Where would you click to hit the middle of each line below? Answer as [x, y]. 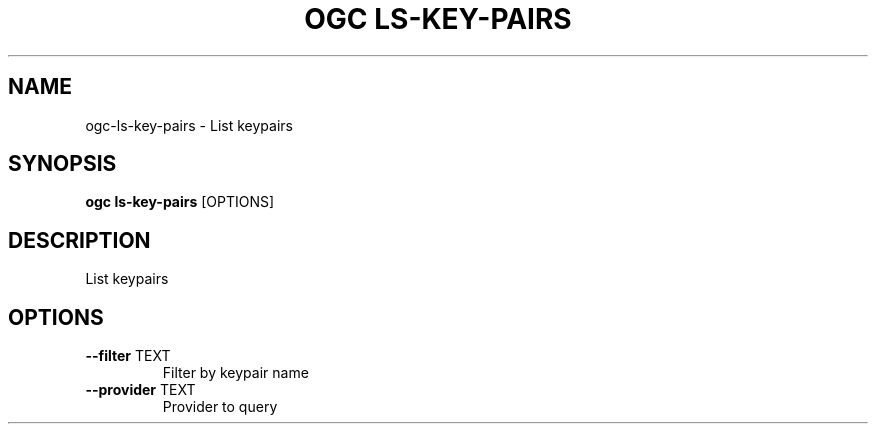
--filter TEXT [128, 356]
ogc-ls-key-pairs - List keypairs [189, 125]
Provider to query [220, 407]
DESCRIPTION [79, 240]
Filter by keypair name [235, 373]
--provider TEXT [140, 390]
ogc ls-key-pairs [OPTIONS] [180, 202]
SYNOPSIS [62, 164]
